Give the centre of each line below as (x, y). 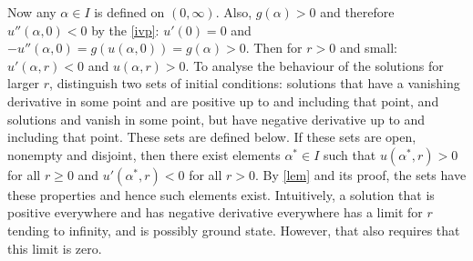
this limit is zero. (55, 248)
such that (350, 154)
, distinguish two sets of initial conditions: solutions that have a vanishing (255, 83)
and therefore (357, 12)
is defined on (129, 12)
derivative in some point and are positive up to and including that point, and (223, 100)
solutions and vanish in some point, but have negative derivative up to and (216, 119)
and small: (368, 48)
